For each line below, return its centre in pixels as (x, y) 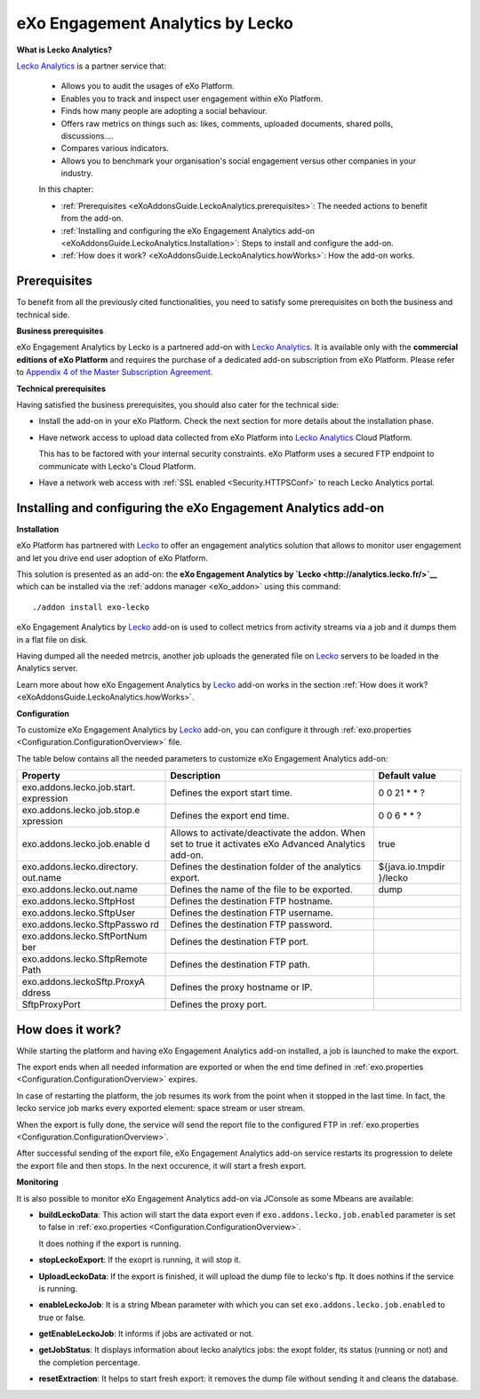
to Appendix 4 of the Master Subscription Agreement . (115, 372)
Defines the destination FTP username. (252, 913)
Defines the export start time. (232, 793)
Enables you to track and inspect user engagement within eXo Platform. (192, 99)
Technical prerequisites (61, 388)
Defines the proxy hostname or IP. (241, 987)
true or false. (62, 1317)
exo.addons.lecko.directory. (80, 867)
